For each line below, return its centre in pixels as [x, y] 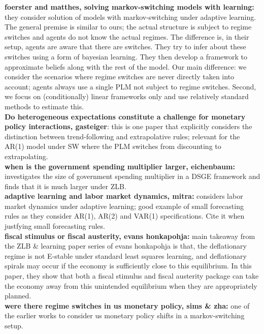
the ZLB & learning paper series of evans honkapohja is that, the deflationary [126, 246]
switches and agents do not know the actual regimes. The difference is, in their [127, 36]
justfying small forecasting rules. [55, 226]
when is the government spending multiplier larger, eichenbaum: [120, 166]
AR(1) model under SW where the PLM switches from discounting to [113, 146]
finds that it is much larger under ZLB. [65, 186]
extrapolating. [26, 156]
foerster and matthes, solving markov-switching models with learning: [129, 7]
